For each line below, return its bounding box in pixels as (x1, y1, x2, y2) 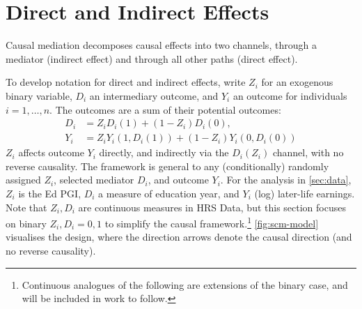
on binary (6, 216, 47, 230)
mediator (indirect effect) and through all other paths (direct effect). (6, 51, 298, 66)
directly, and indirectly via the (99, 145, 229, 160)
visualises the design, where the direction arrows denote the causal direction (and (6, 229, 352, 244)
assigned (6, 172, 41, 187)
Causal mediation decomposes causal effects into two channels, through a (6, 38, 317, 52)
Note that (6, 199, 47, 214)
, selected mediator (54, 172, 134, 187)
